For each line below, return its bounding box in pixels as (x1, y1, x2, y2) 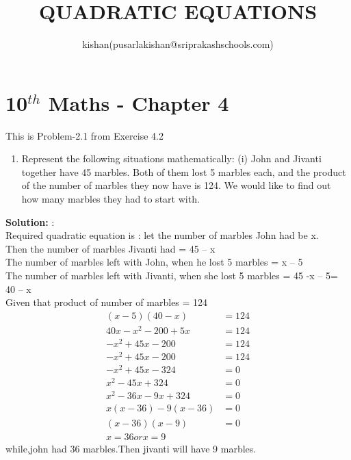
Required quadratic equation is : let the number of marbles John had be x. (5, 228, 319, 242)
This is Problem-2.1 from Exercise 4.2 (5, 128, 164, 142)
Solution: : (5, 214, 55, 229)
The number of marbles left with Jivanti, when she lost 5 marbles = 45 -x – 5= (5, 268, 338, 282)
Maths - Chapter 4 (48, 88, 229, 116)
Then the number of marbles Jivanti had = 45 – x (5, 241, 216, 255)
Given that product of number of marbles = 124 (5, 295, 208, 309)
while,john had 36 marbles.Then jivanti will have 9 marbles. (5, 441, 257, 455)
